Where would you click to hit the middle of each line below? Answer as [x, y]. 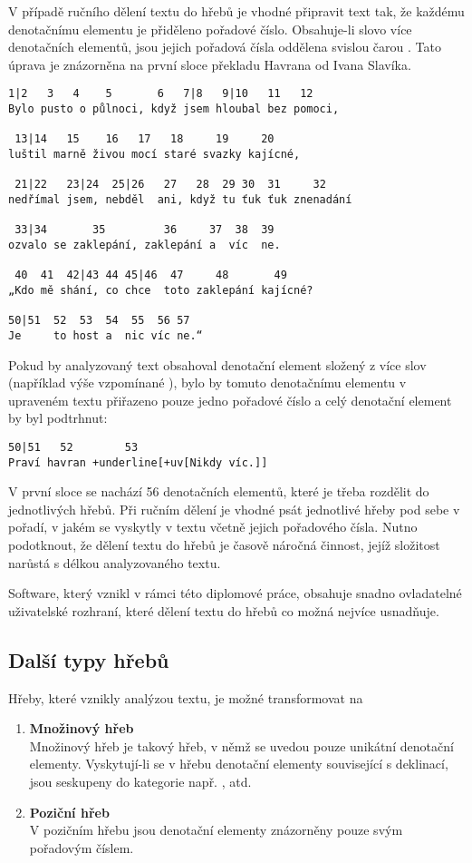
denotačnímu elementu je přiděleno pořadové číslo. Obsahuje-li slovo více [210, 29]
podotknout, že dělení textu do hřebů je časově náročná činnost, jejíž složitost [224, 544]
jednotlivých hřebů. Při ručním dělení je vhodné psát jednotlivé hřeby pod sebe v [234, 509]
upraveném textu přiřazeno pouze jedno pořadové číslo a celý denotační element [230, 400]
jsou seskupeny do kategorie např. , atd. [140, 781]
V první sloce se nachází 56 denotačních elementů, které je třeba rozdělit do [219, 491]
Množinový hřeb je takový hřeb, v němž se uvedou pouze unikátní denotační [241, 745]
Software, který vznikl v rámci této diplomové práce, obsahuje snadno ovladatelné [235, 593]
